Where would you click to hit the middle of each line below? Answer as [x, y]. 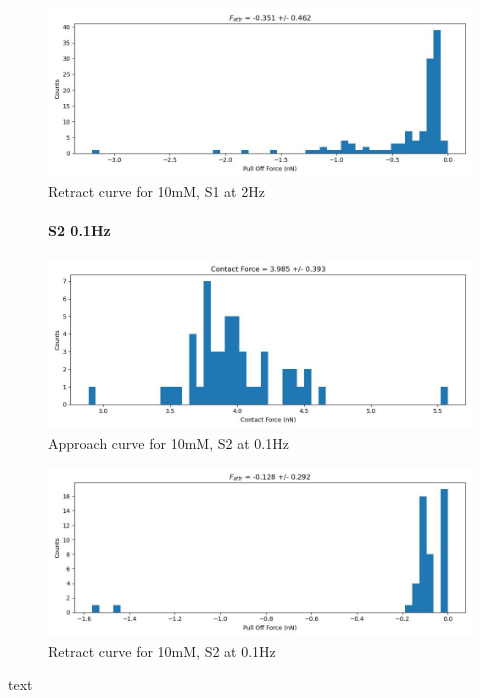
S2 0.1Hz [79, 230]
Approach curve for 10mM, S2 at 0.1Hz [168, 442]
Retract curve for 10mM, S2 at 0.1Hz [162, 650]
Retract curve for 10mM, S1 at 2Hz [156, 191]
